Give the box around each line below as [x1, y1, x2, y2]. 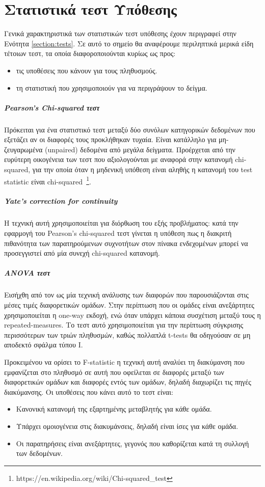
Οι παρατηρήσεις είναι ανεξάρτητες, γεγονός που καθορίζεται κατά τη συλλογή [16, 438, 249, 448]
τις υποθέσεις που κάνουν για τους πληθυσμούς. [16, 65, 157, 75]
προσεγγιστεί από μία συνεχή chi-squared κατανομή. [4, 248, 160, 258]
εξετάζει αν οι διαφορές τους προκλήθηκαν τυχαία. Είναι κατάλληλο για [4, 134, 217, 145]
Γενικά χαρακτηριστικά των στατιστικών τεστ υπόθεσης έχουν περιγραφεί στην [4, 28, 236, 39]
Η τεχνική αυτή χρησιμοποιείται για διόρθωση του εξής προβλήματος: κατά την [4, 218, 238, 228]
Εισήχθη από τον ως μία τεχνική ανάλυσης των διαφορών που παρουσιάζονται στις [4, 289, 249, 300]
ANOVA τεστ [4, 267, 50, 278]
